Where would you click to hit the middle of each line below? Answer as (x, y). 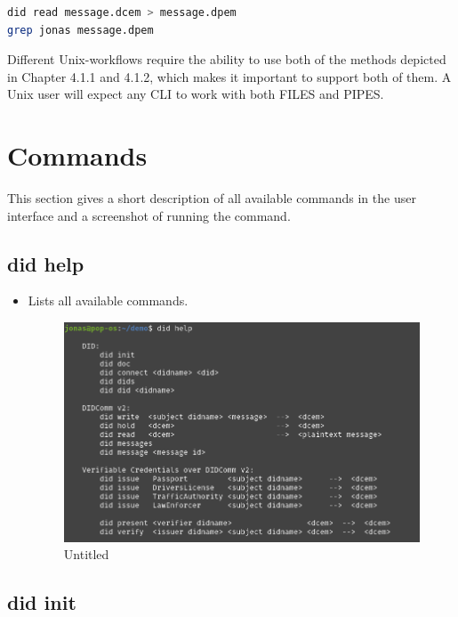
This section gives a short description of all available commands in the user (212, 198)
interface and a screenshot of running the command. (149, 215)
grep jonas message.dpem (80, 30)
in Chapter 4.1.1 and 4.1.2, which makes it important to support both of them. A (229, 76)
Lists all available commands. (108, 300)
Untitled (86, 554)
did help (46, 263)
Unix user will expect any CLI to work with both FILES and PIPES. (196, 94)
